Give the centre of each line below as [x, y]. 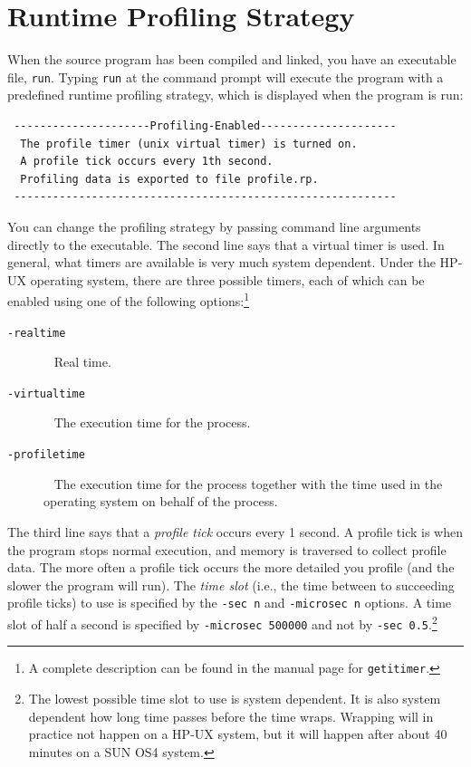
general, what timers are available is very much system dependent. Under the [221, 262]
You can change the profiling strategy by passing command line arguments [214, 226]
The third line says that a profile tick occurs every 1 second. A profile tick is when [235, 531]
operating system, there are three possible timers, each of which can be [227, 279]
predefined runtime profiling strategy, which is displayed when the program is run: [235, 95]
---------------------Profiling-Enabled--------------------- [205, 125]
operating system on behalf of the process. [161, 501]
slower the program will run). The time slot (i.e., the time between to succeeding [231, 585]
